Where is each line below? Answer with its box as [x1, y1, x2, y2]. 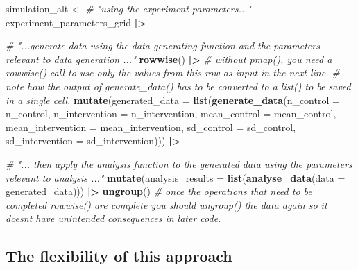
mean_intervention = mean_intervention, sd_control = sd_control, [6, 119, 296, 134]
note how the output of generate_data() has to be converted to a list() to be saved [6, 78, 351, 93]
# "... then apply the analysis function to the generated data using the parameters [6, 156, 352, 171]
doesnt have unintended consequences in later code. [6, 211, 221, 226]
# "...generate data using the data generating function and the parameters [6, 38, 320, 53]
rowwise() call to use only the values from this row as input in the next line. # [6, 65, 340, 80]
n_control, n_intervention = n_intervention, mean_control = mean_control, [6, 106, 336, 121]
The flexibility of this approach [6, 245, 232, 267]
